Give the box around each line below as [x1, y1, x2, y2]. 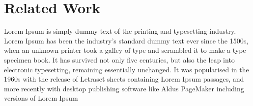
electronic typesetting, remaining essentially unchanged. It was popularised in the [4, 64, 249, 74]
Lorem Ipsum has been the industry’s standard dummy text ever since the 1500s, [4, 35, 249, 45]
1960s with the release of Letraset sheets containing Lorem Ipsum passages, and [4, 74, 244, 84]
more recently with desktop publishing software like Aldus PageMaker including [4, 83, 244, 93]
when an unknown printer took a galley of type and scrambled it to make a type [4, 45, 246, 55]
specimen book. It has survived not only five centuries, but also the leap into [4, 54, 235, 64]
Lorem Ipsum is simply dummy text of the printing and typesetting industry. [4, 26, 236, 36]
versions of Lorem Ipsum [4, 93, 78, 103]
